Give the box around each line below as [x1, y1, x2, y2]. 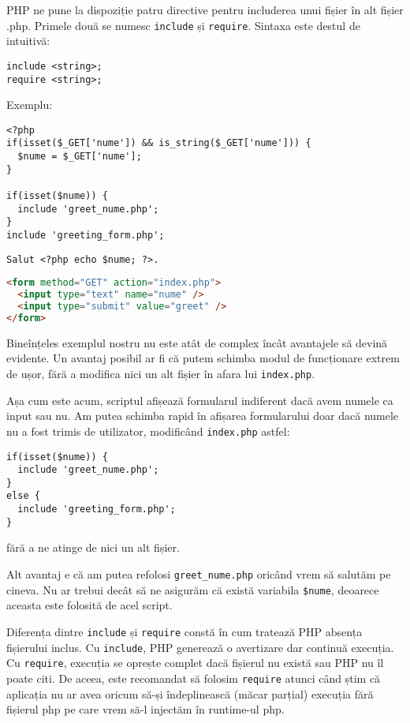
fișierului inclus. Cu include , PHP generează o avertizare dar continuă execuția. [6, 639, 394, 655]
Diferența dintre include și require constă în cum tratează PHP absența [6, 623, 363, 639]
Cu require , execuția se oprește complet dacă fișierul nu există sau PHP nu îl [6, 654, 384, 671]
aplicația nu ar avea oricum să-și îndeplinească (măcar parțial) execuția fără [6, 685, 374, 702]
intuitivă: [6, 32, 50, 49]
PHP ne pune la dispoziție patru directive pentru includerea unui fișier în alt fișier [6, 2, 404, 17]
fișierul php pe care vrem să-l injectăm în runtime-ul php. [6, 701, 285, 717]
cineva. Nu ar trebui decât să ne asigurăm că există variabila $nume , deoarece [6, 581, 379, 598]
